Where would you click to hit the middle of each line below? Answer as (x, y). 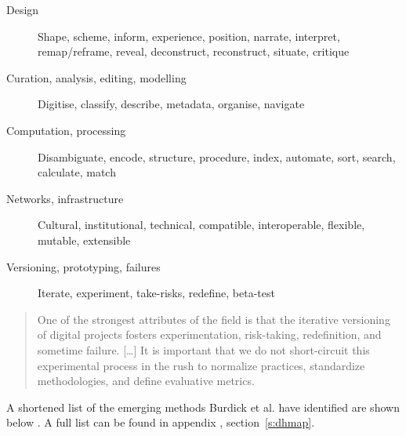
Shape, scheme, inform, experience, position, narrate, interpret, (189, 36)
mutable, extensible (84, 240)
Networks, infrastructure (65, 198)
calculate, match (77, 172)
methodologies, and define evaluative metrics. (146, 381)
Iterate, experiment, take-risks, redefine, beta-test (156, 293)
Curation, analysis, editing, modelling (96, 77)
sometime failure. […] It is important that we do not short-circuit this (203, 349)
